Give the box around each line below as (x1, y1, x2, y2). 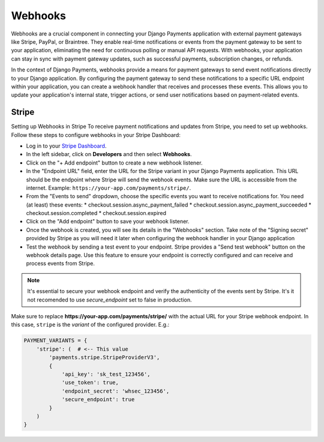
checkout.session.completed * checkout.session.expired (26, 210, 167, 217)
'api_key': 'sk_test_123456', (61, 371, 151, 378)
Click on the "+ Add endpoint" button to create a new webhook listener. (26, 159, 203, 166)
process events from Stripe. (26, 260, 95, 267)
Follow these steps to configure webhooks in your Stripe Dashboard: (11, 131, 181, 138)
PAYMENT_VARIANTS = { (23, 337, 88, 344)
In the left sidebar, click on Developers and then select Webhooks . (26, 151, 192, 158)
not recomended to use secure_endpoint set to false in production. (27, 296, 192, 303)
